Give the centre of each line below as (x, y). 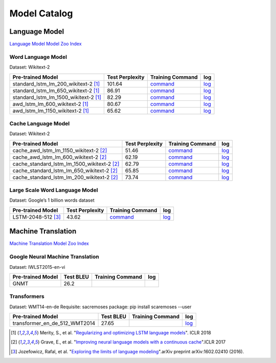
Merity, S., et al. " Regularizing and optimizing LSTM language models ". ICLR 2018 (125, 333)
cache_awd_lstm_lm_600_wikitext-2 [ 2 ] (60, 157)
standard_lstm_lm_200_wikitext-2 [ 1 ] (56, 83)
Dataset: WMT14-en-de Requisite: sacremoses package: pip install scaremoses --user (100, 307)
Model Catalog (41, 13)
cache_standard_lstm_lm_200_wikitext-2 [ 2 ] (65, 177)
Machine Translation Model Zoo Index (49, 244)
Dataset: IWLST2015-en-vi (37, 267)
